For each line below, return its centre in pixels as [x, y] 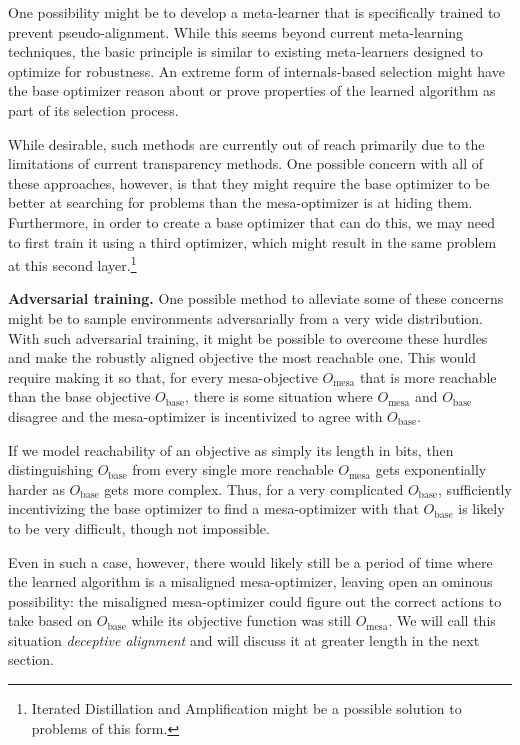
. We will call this [442, 620]
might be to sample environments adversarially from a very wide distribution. [246, 317]
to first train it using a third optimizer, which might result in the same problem [252, 241]
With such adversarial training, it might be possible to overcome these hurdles [248, 337]
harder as [36, 488]
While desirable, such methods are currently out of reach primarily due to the [246, 143]
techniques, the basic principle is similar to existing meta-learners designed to [245, 51]
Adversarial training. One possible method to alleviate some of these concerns [256, 298]
